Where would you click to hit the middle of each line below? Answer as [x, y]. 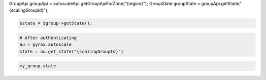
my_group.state [38, 66]
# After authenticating [48, 38]
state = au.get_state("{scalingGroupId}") [71, 51]
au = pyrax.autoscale [46, 45]
